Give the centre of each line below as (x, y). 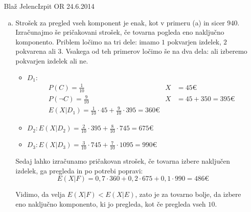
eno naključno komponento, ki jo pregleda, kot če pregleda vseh (111, 203)
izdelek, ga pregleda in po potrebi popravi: (79, 170)
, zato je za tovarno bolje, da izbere (188, 194)
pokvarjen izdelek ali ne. (52, 60)
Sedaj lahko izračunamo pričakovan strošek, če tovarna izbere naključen (123, 160)
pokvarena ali (35, 51)
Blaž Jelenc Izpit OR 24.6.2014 (49, 6)
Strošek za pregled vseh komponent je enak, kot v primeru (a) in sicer (120, 22)
